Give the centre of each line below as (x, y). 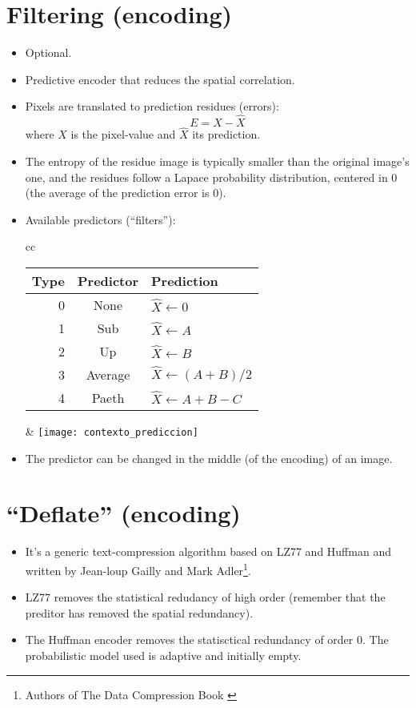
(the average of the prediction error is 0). (126, 193)
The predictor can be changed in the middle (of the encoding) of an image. (209, 458)
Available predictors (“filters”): (100, 219)
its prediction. (226, 134)
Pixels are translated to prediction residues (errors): (152, 106)
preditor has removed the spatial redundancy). (139, 612)
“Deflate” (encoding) (124, 513)
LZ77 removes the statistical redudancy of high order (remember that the (205, 597)
